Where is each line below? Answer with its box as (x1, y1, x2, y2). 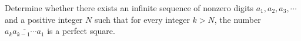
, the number (214, 13, 261, 25)
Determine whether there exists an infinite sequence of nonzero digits (5, 2, 253, 13)
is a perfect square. (47, 25, 115, 37)
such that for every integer (94, 13, 190, 25)
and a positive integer (5, 13, 83, 25)
